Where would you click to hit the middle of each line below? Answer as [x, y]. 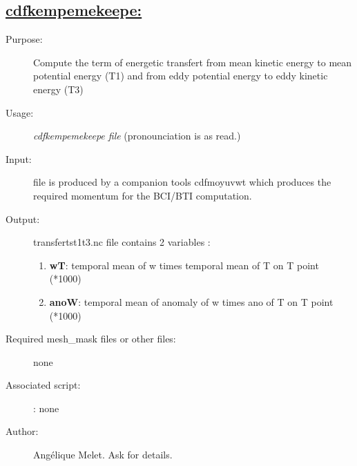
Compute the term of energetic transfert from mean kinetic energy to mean [193, 62]
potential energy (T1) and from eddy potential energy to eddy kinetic [181, 76]
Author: [22, 431]
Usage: [20, 112]
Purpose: [24, 39]
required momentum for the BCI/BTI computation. [143, 195]
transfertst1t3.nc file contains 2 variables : [122, 242]
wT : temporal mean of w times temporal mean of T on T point [184, 265]
